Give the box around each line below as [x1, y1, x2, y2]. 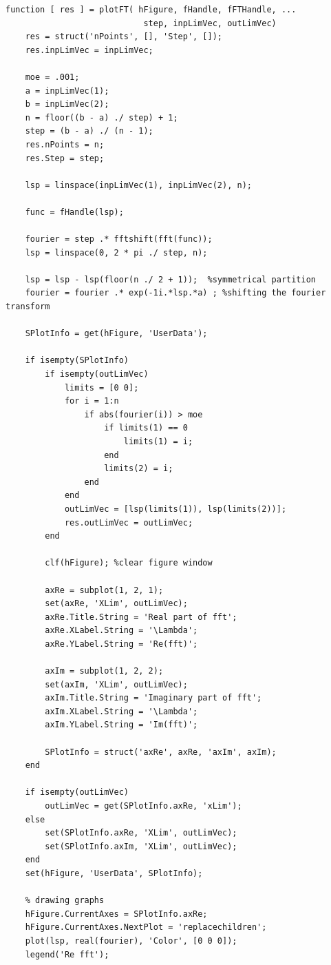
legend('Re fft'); [25, 949, 109, 959]
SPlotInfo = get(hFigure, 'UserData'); [25, 329, 208, 339]
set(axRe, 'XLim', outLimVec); [45, 599, 188, 609]
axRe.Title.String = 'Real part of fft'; [45, 612, 237, 622]
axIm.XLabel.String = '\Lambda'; [45, 706, 198, 716]
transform [6, 302, 50, 312]
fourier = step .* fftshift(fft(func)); [25, 234, 213, 245]
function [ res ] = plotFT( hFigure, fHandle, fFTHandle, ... [6, 5, 297, 14]
